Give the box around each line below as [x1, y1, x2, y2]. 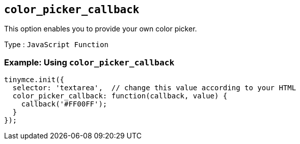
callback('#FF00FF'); [21, 100, 107, 109]
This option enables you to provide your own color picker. [4, 24, 197, 33]
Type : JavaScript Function [4, 40, 108, 49]
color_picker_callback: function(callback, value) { [12, 92, 228, 100]
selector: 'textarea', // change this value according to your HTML [12, 84, 296, 92]
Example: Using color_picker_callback [4, 57, 175, 67]
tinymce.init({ [4, 76, 65, 84]
